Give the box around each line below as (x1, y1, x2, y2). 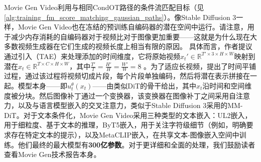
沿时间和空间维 (202, 80, 252, 90)
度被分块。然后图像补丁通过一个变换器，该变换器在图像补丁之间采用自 (4, 90, 236, 100)
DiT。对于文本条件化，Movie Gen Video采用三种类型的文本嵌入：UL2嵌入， (4, 109, 252, 120)
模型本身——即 (18, 80, 67, 90)
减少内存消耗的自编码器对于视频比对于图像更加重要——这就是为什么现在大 (11, 31, 257, 41)
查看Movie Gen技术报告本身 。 (4, 149, 101, 159)
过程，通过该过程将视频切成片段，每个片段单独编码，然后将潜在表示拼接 (4, 70, 243, 81)
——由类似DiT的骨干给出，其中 (92, 80, 196, 90)
